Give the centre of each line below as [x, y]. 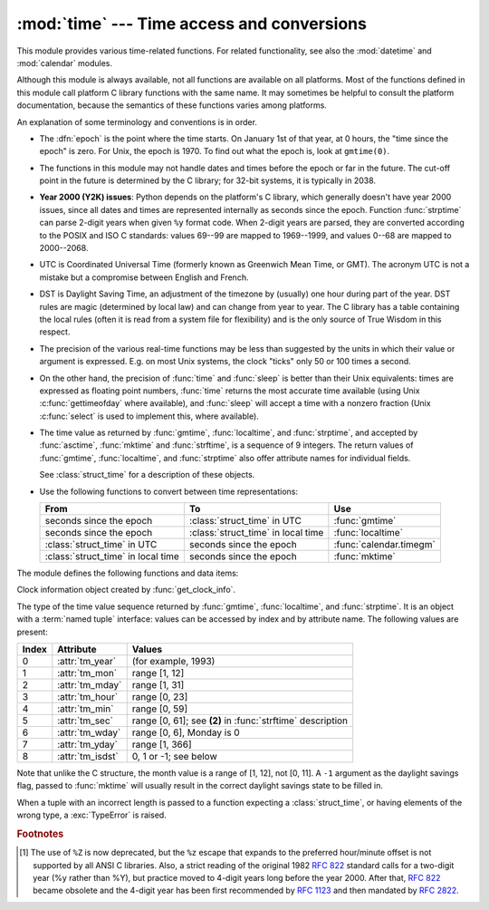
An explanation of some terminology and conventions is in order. [137, 121]
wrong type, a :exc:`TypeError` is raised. [91, 815]
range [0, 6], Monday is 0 [186, 732]
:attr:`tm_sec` [85, 721]
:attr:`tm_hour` [87, 697]
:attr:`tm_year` [87, 661]
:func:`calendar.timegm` [385, 545]
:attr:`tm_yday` [87, 745]
